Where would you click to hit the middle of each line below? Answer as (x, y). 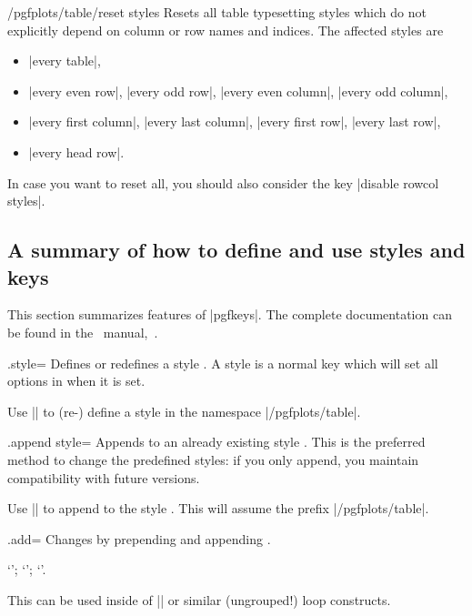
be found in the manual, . (83, 332)
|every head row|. (76, 151)
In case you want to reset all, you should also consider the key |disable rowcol (223, 182)
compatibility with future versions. (104, 477)
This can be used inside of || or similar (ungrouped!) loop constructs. (199, 599)
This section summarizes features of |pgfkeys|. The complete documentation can (230, 314)
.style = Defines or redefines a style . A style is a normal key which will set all (223, 363)
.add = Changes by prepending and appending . (139, 538)
